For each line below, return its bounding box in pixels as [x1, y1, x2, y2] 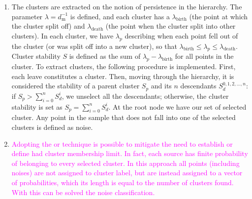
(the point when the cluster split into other [105, 21, 236, 31]
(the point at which [189, 11, 248, 21]
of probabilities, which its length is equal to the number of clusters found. [11, 177, 234, 187]
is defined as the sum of [69, 51, 141, 61]
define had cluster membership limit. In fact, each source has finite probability [11, 148, 248, 159]
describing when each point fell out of [125, 30, 238, 40]
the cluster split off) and [11, 21, 85, 31]
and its [151, 80, 172, 91]
